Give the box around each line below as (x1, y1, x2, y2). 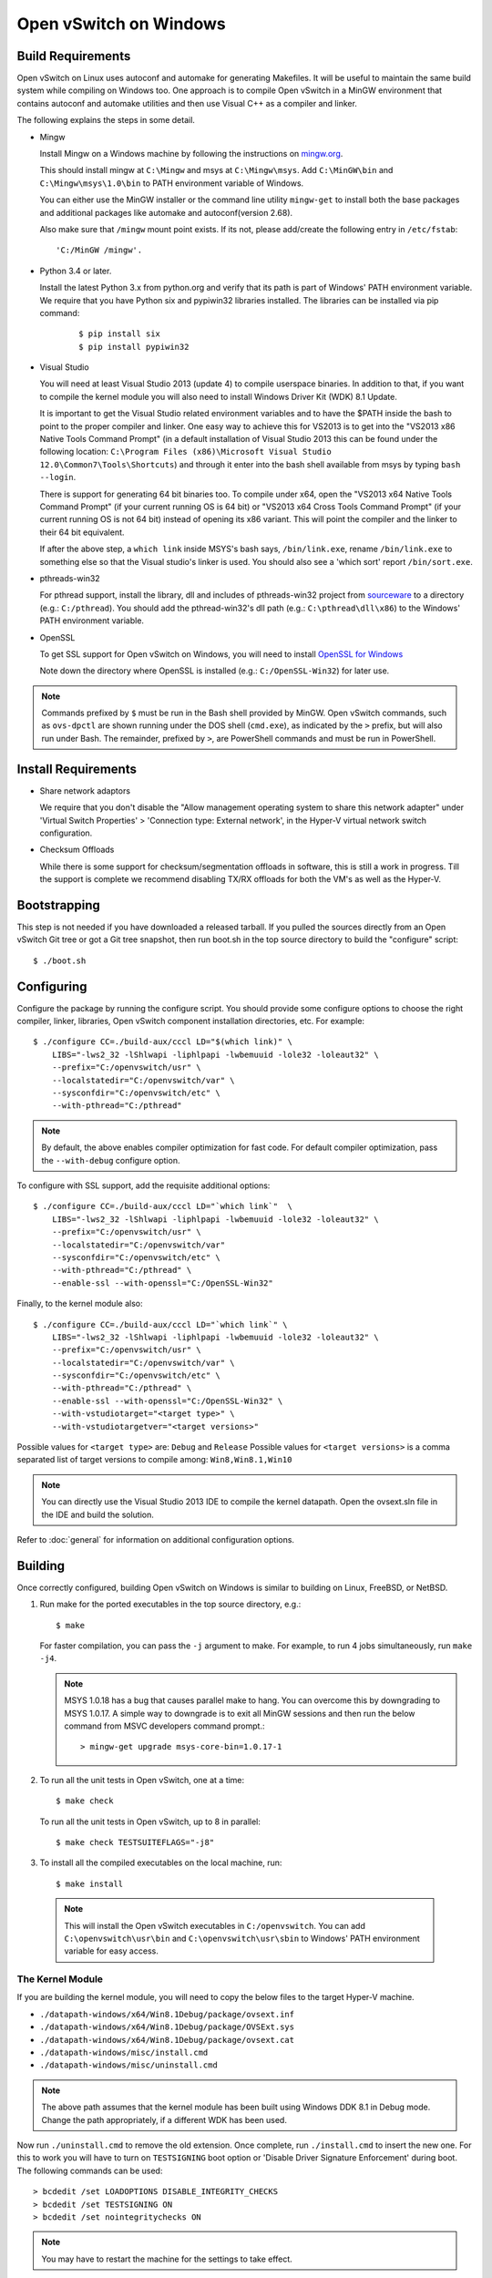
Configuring (16, 979, 87, 994)
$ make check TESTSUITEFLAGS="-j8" (56, 1837, 215, 1847)
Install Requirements (16, 761, 137, 776)
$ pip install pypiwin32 (78, 342, 190, 352)
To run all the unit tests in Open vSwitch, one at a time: (39, 1774, 245, 1785)
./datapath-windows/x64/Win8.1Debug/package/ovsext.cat (39, 2035, 295, 2045)
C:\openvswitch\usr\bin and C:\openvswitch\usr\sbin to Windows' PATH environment (64, 1933, 420, 1944)
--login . (39, 472, 77, 483)
